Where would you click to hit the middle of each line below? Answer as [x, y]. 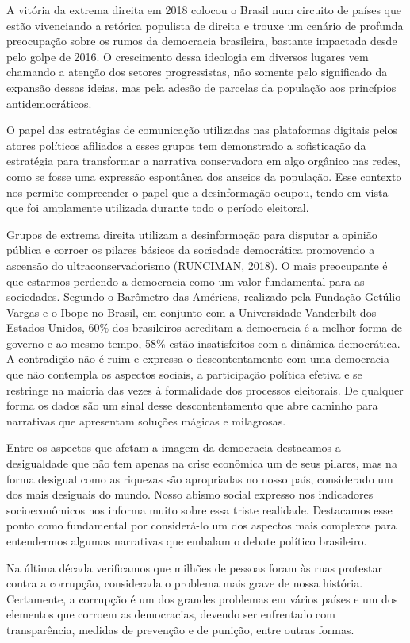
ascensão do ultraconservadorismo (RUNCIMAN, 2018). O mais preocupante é [197, 265]
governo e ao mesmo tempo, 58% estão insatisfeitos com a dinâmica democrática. [203, 343]
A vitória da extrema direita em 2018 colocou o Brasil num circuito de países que [204, 10]
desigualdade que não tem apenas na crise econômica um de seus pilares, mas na [202, 463]
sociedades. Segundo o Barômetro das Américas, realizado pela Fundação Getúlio [204, 296]
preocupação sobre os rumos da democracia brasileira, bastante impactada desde [202, 41]
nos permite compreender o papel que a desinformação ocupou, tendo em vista [197, 192]
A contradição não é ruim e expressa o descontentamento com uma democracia [198, 358]
